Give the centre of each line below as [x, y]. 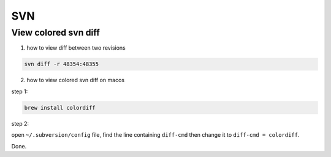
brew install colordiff [60, 108]
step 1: [20, 91]
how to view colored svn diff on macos [76, 80]
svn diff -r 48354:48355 [62, 64]
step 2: [20, 123]
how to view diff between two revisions [76, 48]
